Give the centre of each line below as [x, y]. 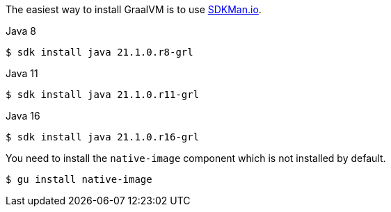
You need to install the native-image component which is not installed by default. [196, 158]
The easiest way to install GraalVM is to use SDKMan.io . [134, 9]
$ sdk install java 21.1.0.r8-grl [99, 52]
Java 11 [22, 73]
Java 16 [23, 116]
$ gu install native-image [79, 179]
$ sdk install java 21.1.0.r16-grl [103, 137]
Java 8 [21, 31]
